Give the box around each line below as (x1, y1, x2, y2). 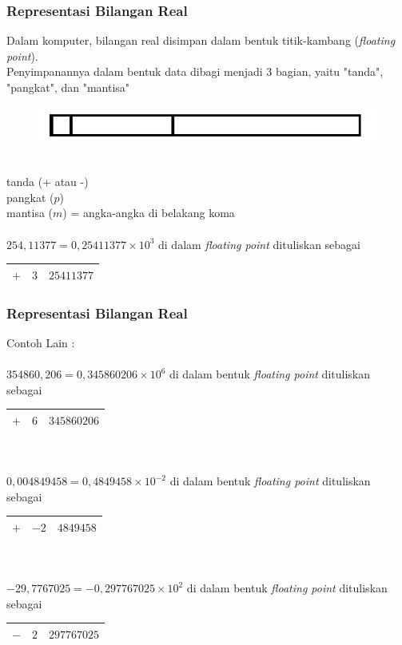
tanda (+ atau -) (6, 173, 89, 190)
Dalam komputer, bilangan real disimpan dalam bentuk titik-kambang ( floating (6, 32, 396, 49)
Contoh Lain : (6, 334, 75, 351)
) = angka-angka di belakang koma (62, 204, 235, 221)
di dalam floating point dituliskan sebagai (158, 235, 360, 252)
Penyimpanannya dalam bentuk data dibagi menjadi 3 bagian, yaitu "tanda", (6, 63, 384, 80)
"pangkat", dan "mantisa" (6, 79, 130, 95)
